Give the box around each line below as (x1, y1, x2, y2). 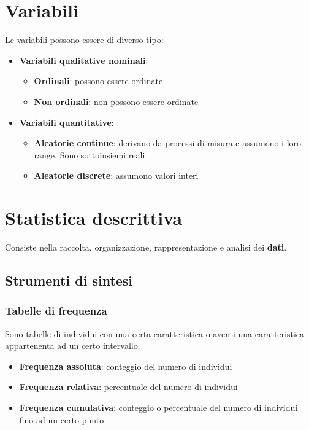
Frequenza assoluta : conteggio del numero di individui (19, 359, 232, 372)
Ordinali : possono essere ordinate (34, 74, 163, 87)
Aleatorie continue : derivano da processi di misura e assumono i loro (34, 136, 302, 149)
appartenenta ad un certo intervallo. (5, 339, 140, 352)
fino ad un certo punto (19, 413, 104, 426)
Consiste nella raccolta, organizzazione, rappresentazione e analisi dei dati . (5, 241, 287, 253)
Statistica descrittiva (5, 205, 183, 230)
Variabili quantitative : (19, 115, 114, 128)
